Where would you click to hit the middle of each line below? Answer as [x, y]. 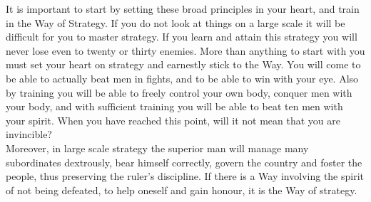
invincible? [29, 134]
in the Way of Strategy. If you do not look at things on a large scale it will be [176, 22]
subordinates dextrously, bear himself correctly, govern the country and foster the [184, 162]
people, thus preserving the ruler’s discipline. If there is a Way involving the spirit [185, 176]
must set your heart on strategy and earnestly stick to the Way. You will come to [183, 64]
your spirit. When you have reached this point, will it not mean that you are [173, 120]
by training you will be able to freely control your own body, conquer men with [179, 92]
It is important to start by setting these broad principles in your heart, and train [183, 9]
